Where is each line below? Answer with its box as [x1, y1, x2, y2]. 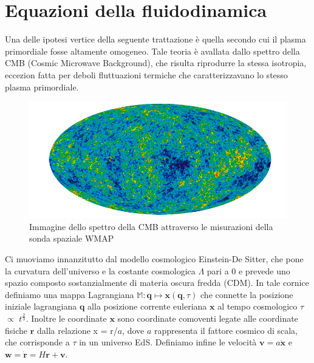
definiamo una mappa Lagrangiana [5, 288, 134, 300]
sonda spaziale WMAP [29, 232, 114, 245]
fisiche [5, 324, 28, 336]
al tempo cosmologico [217, 300, 298, 313]
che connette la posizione [200, 288, 293, 300]
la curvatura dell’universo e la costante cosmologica [5, 264, 196, 277]
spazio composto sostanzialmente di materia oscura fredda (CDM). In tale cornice [5, 276, 309, 289]
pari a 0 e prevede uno [206, 264, 290, 277]
